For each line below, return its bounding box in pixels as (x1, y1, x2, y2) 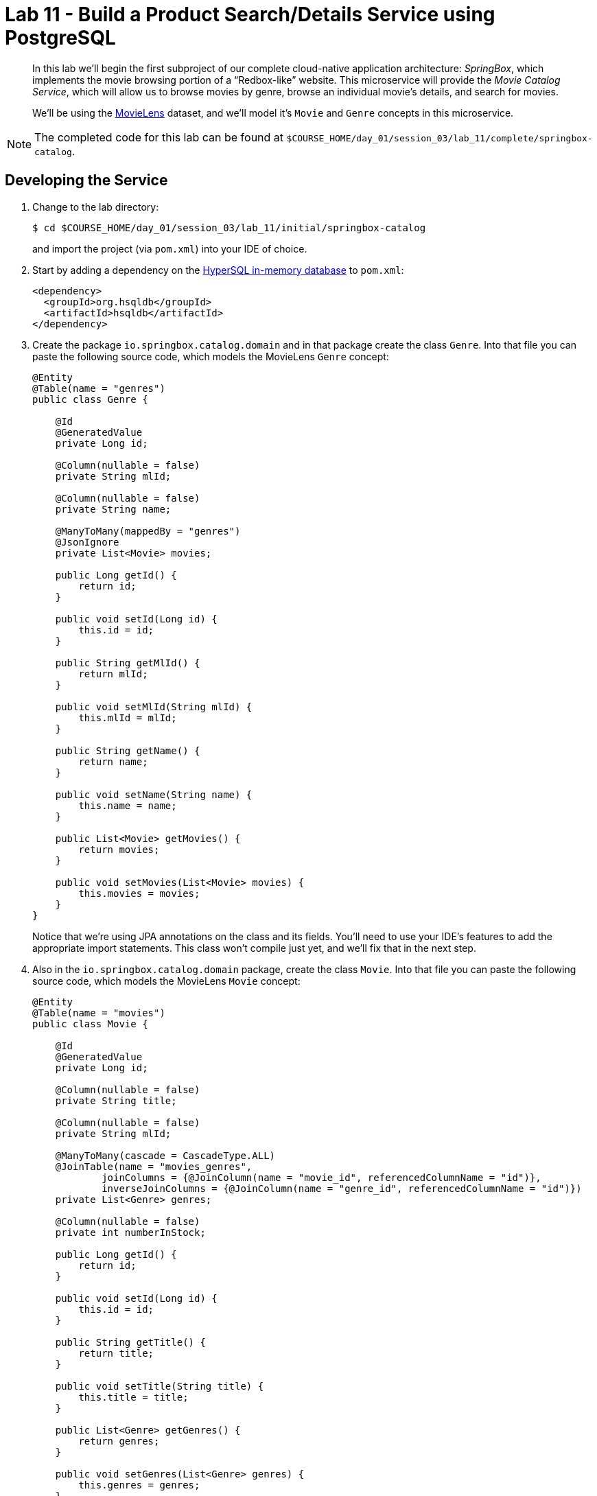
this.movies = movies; (78, 887, 200, 899)
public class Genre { (32, 393, 148, 405)
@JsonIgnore (55, 536, 119, 548)
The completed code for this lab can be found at (34, 130, 284, 144)
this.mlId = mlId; (78, 712, 177, 723)
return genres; (78, 1435, 160, 1447)
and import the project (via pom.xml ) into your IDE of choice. (32, 242, 307, 255)
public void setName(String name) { (55, 788, 253, 800)
